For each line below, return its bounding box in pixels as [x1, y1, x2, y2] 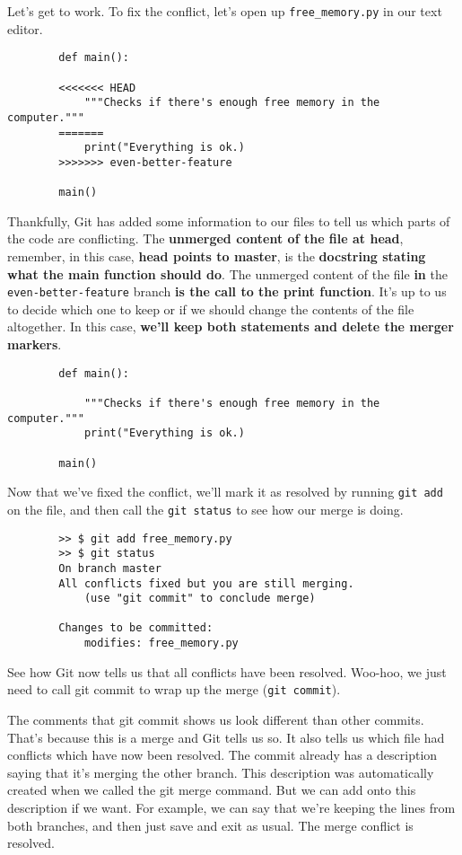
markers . [7, 335, 62, 354]
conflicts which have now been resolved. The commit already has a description [7, 745, 438, 764]
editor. [7, 19, 43, 38]
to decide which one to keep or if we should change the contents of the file [7, 299, 414, 318]
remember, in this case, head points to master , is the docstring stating [7, 247, 426, 265]
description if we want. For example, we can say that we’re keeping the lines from [7, 798, 456, 816]
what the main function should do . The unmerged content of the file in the [7, 264, 448, 283]
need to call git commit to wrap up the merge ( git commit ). [7, 680, 341, 699]
